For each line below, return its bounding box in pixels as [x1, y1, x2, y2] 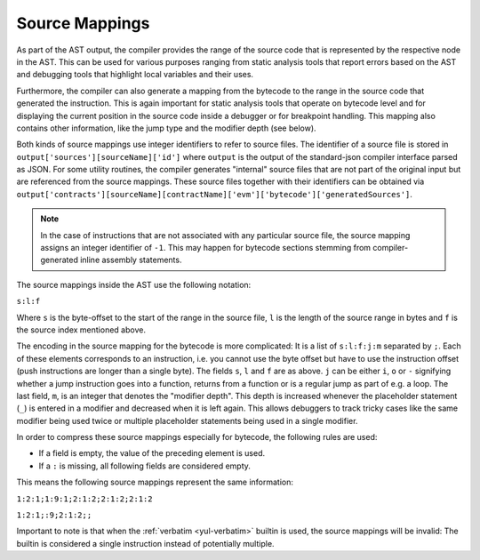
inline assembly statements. [80, 254, 182, 266]
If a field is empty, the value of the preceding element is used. [38, 448, 266, 459]
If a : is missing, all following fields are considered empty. [38, 460, 251, 471]
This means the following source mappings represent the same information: [16, 476, 293, 488]
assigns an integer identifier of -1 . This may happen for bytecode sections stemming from [40, 243, 372, 253]
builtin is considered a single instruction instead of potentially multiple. [16, 538, 275, 548]
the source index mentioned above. [16, 324, 147, 335]
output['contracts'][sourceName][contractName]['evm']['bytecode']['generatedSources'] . [16, 188, 413, 199]
